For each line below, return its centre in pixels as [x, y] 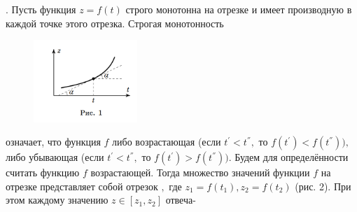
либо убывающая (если [55, 157]
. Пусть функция [41, 9]
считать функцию [43, 172]
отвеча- [181, 200]
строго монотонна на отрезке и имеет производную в [239, 9]
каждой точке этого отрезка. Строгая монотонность [115, 23]
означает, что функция [53, 142]
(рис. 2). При [323, 186]
